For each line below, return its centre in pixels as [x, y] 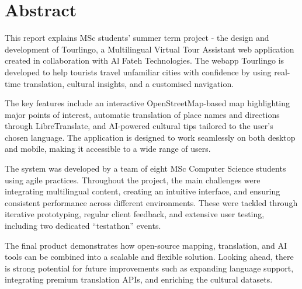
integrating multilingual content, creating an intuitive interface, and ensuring [143, 191]
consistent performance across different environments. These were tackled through [151, 202]
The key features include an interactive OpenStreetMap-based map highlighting [147, 103]
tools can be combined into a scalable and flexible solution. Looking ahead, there [149, 257]
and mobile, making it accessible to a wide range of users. [108, 149]
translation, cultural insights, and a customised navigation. [129, 83]
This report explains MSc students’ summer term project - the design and [137, 38]
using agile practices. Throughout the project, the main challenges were [133, 180]
